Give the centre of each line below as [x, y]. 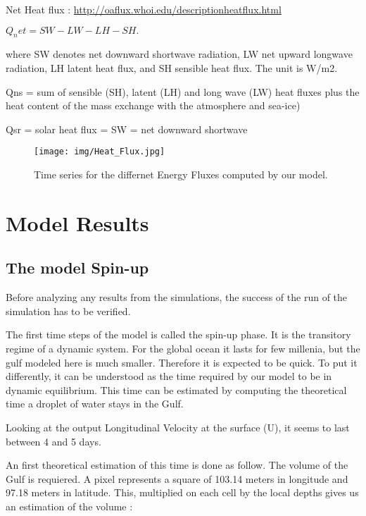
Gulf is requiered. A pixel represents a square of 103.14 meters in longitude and [177, 478]
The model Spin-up [77, 268]
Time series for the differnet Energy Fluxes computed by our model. [181, 174]
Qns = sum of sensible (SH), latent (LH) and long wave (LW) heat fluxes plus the [183, 91]
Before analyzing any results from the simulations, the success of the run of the [177, 297]
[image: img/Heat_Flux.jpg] [100, 152]
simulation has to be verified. [68, 311]
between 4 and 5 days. [53, 441]
